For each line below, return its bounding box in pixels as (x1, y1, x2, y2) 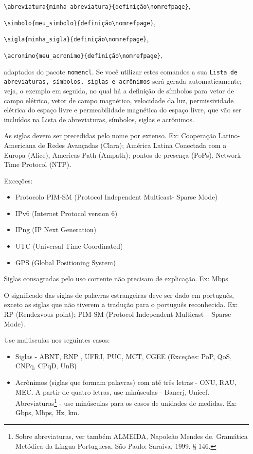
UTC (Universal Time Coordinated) (15, 241, 123, 251)
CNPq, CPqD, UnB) (15, 361, 77, 371)
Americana (4, 140, 36, 150)
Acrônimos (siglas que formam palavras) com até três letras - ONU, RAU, (15, 377, 236, 387)
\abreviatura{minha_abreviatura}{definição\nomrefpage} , (4, 1, 191, 11)
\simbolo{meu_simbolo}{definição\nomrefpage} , (4, 17, 156, 27)
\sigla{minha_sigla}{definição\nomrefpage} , (4, 34, 149, 44)
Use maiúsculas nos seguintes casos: (4, 335, 110, 345)
